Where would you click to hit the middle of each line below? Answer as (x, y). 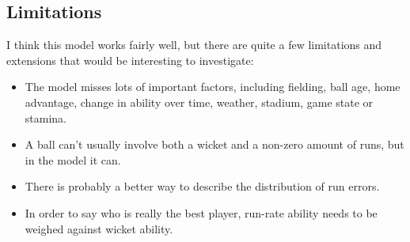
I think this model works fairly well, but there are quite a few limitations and (194, 45)
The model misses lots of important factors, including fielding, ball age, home (213, 87)
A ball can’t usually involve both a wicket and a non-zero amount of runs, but (214, 144)
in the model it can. (73, 159)
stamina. (46, 117)
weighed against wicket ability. (99, 228)
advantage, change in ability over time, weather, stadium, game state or (199, 102)
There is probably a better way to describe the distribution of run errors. (202, 186)
